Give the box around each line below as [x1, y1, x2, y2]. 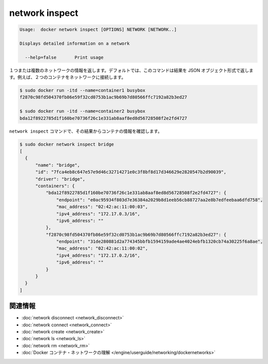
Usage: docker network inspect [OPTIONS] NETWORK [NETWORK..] [19, 27, 177, 32]
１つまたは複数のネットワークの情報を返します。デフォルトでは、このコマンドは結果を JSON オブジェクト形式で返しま [9, 67, 254, 73]
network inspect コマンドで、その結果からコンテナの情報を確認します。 [9, 128, 162, 134]
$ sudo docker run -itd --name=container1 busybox [19, 87, 146, 93]
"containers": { [35, 183, 75, 189]
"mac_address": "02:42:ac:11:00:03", [56, 204, 148, 210]
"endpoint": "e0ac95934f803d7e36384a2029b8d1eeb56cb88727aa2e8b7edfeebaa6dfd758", [56, 197, 263, 203]
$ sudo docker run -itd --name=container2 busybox [19, 108, 146, 114]
